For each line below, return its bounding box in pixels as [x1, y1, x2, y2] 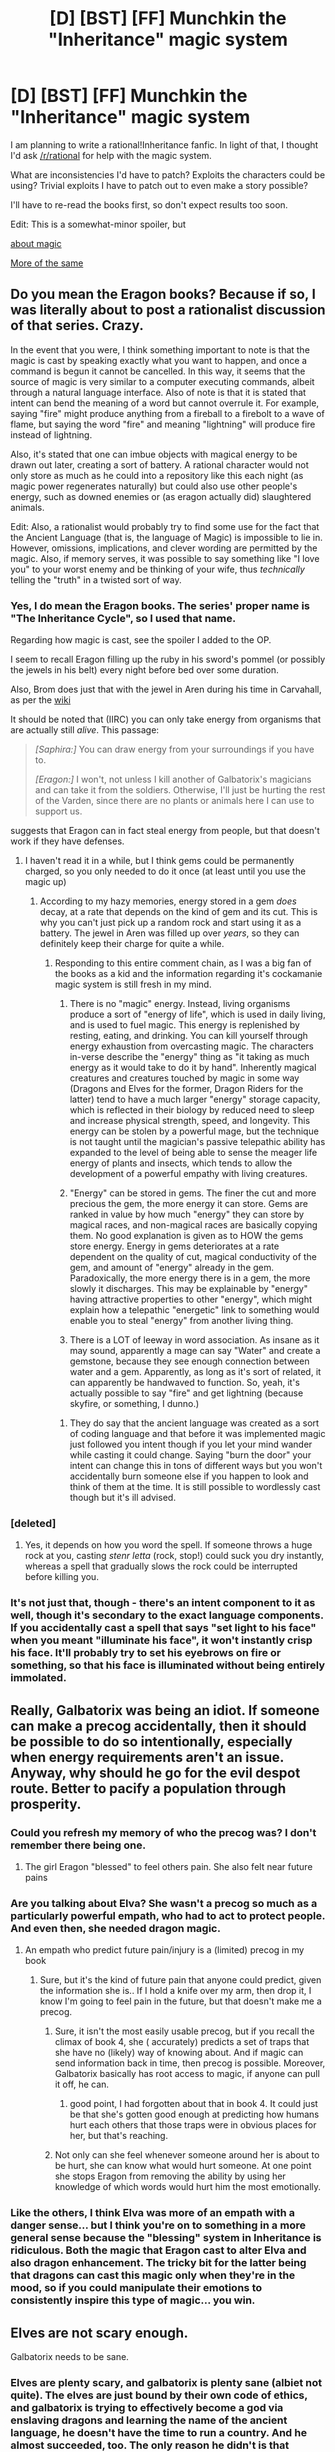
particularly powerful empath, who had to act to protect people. [10, 1908, 326, 1922]
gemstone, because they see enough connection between [69, 1355, 310, 1367]
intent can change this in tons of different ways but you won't [69, 1460, 323, 1472]
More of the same [10, 257, 84, 269]
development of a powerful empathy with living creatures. [69, 1168, 308, 1180]
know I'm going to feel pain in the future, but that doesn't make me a [39, 1995, 322, 2007]
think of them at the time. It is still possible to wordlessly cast [69, 1481, 321, 1493]
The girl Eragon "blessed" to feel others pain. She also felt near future [24, 1860, 313, 1872]
